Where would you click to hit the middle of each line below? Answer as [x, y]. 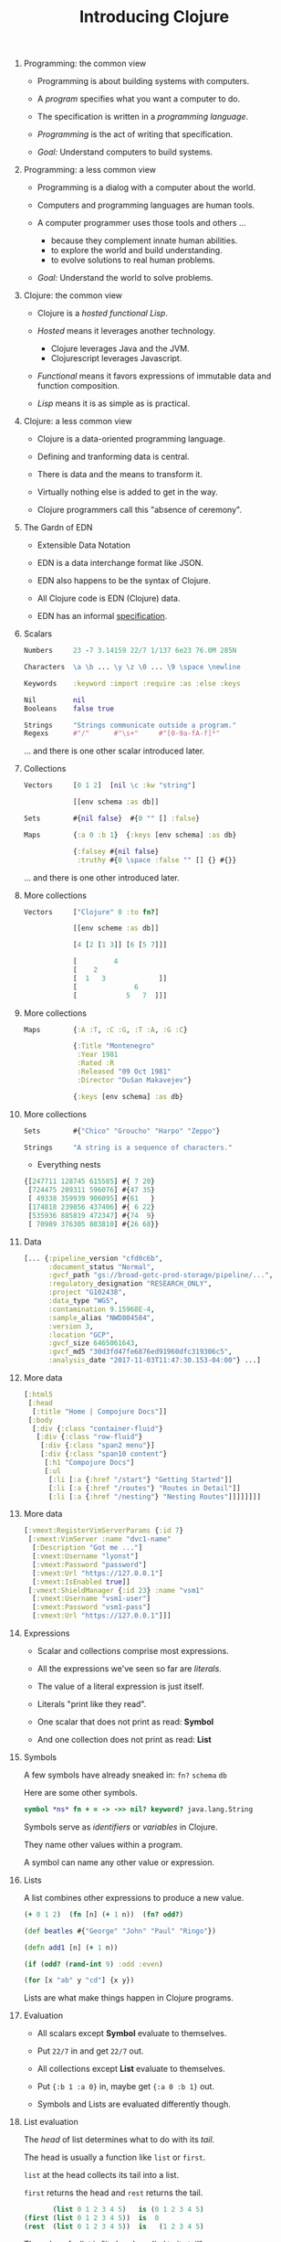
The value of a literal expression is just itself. [120, 1687]
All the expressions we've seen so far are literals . [129, 1669]
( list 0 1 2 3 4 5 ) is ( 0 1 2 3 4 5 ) [128, 2210]
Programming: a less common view [89, 170]
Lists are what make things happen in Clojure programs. [128, 1998]
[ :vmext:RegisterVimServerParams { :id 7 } [104, 1531]
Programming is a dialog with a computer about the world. [146, 187]
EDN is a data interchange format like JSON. [120, 563]
